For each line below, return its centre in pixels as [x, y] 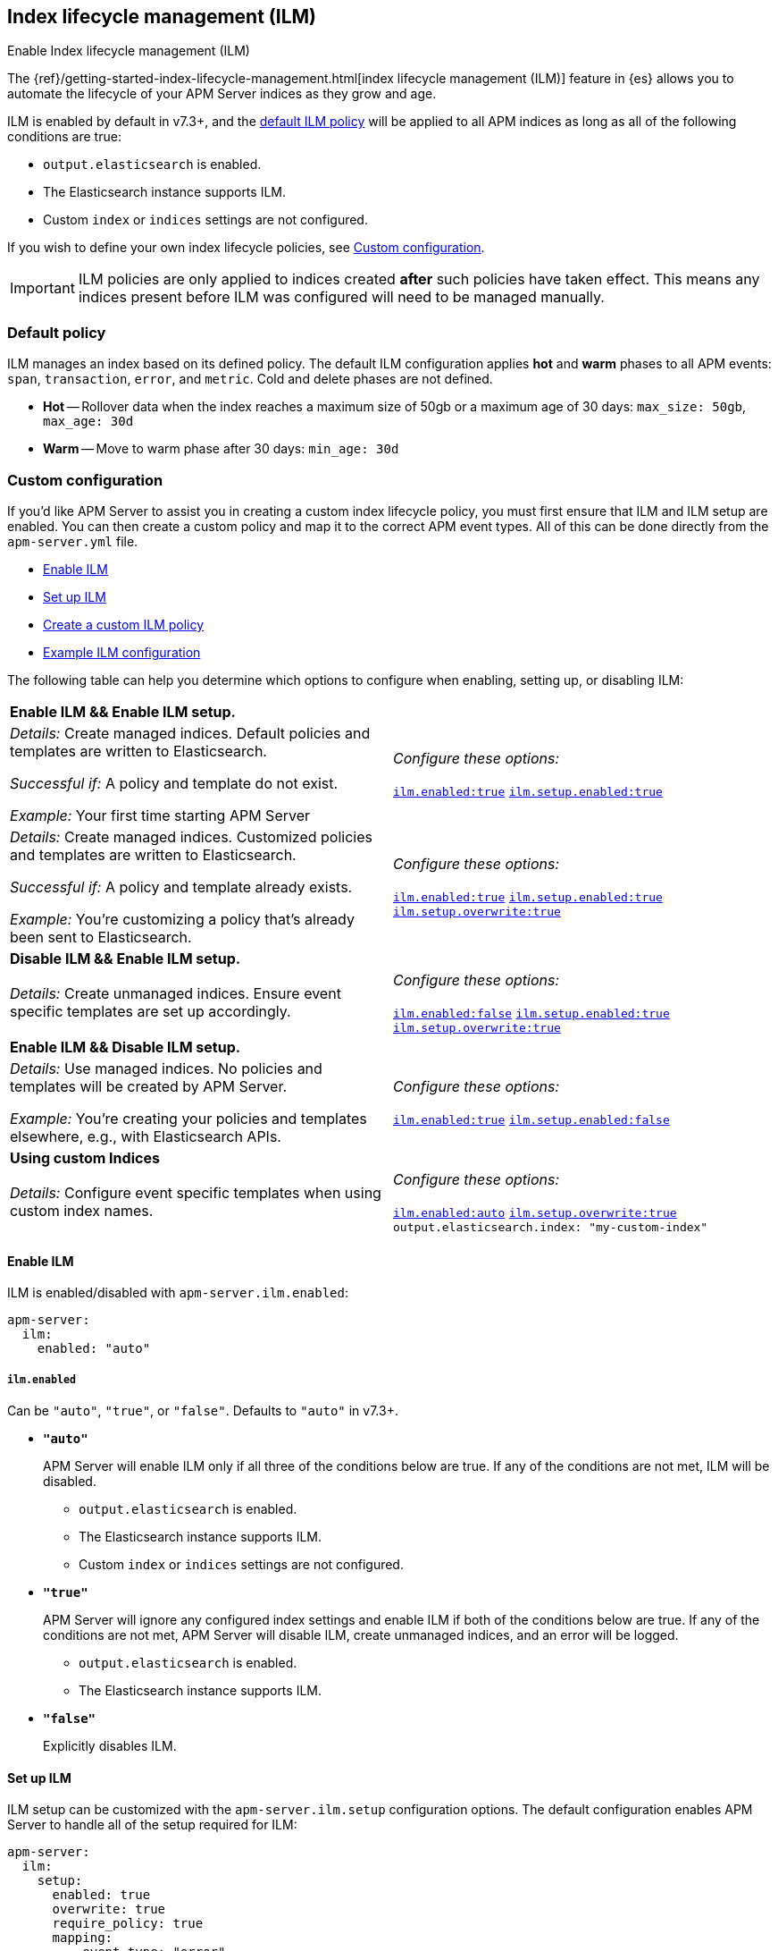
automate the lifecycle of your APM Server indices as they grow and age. [222, 94]
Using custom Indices [85, 1157]
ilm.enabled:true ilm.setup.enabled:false [531, 1119]
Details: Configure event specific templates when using [196, 1193]
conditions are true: [64, 137]
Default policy [57, 332]
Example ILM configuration [122, 652]
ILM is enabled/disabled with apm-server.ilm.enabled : [178, 1293]
